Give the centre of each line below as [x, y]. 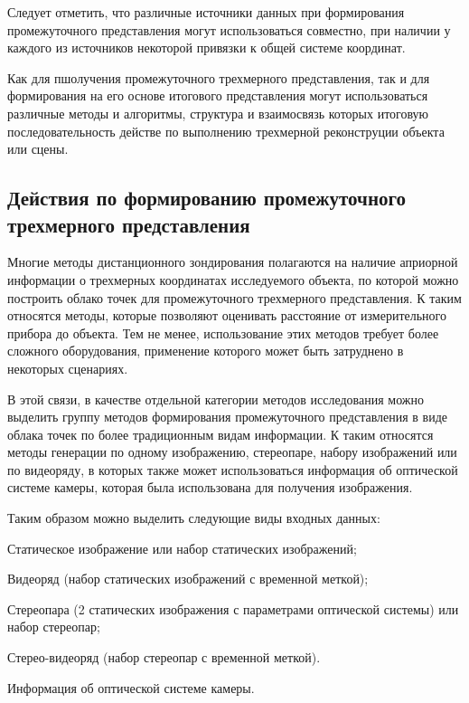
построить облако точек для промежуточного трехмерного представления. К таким [234, 297]
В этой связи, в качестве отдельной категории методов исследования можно [216, 399]
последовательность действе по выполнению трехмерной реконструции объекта [226, 131]
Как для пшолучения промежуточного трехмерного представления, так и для [219, 77]
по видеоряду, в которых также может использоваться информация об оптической [233, 469]
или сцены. [38, 149]
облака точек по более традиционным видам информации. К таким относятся [220, 434]
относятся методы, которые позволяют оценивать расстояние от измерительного [227, 315]
